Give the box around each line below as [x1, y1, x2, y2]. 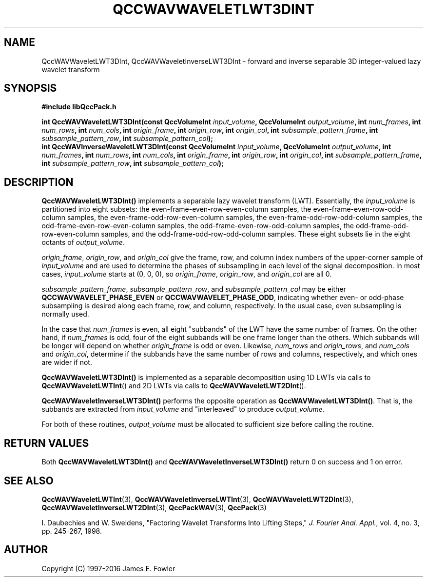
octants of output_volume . [41, 238, 125, 247]
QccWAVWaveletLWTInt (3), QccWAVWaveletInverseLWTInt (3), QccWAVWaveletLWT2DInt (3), [41, 495, 353, 503]
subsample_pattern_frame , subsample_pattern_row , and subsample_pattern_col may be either [41, 285, 346, 294]
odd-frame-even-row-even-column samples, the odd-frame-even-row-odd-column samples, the [41, 221, 354, 230]
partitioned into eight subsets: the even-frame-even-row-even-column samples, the [41, 205, 311, 214]
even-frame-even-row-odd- [313, 205, 404, 214]
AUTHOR [4, 543, 48, 556]
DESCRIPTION [4, 176, 74, 188]
